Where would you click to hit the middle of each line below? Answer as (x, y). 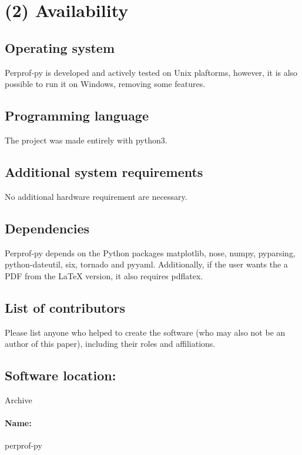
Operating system (60, 47)
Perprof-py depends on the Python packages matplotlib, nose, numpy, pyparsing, (150, 252)
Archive (19, 399)
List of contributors (65, 307)
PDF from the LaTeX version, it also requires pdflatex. (104, 275)
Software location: (61, 375)
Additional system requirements (104, 171)
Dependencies (47, 228)
